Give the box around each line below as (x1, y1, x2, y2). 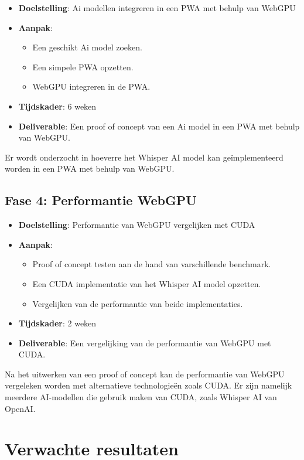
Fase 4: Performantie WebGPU (5, 191, 197, 209)
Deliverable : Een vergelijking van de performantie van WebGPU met (18, 336, 271, 349)
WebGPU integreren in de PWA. (32, 80, 151, 93)
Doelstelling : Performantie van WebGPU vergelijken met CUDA (18, 219, 255, 231)
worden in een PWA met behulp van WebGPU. (5, 162, 175, 175)
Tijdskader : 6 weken (18, 100, 97, 112)
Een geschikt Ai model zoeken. (32, 41, 142, 53)
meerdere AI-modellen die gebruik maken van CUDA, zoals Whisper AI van (5, 391, 277, 403)
